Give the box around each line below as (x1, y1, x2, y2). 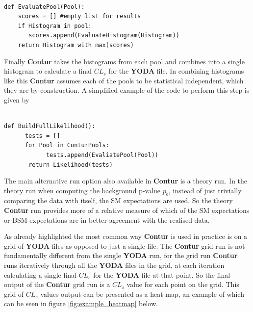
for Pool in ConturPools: (25, 142, 109, 149)
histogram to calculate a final (4, 66, 92, 76)
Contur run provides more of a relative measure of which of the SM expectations (4, 205, 250, 215)
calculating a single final (4, 269, 76, 280)
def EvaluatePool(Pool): (4, 3, 85, 10)
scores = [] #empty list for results (18, 13, 141, 20)
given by (4, 94, 29, 104)
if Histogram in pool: (18, 22, 92, 29)
